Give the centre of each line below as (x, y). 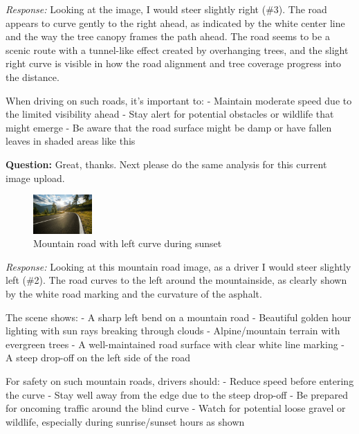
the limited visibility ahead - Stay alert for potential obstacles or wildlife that (170, 114)
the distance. (33, 76)
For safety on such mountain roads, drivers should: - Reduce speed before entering (180, 381)
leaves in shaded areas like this (71, 141)
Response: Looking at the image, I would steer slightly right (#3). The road (166, 9)
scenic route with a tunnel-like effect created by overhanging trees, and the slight (177, 49)
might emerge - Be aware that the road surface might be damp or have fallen (169, 127)
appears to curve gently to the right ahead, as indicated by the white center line (175, 22)
